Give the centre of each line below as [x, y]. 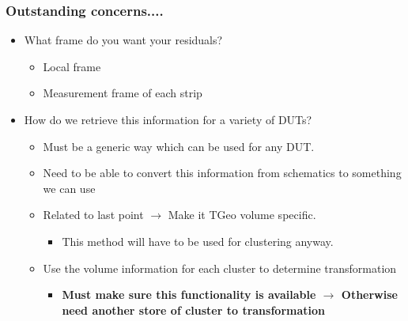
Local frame [72, 66]
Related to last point [93, 215]
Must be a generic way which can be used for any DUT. [179, 146]
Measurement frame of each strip [123, 93]
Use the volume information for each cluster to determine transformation [220, 268]
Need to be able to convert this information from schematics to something [222, 173]
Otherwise [369, 295]
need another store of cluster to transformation [193, 310]
